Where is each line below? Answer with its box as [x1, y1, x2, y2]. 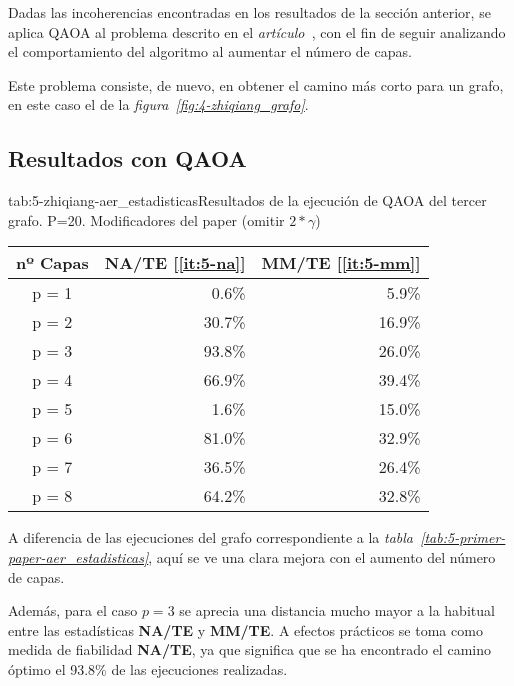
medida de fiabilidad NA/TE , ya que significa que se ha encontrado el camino [8, 639, 491, 660]
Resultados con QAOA [8, 143, 247, 174]
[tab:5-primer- [420, 527, 506, 548]
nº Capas [16, 251, 89, 275]
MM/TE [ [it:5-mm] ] [261, 251, 421, 275]
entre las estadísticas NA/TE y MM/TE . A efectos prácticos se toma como [8, 619, 483, 640]
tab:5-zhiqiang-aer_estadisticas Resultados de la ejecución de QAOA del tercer [8, 190, 487, 211]
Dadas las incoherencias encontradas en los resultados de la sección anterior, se [8, 2, 491, 22]
